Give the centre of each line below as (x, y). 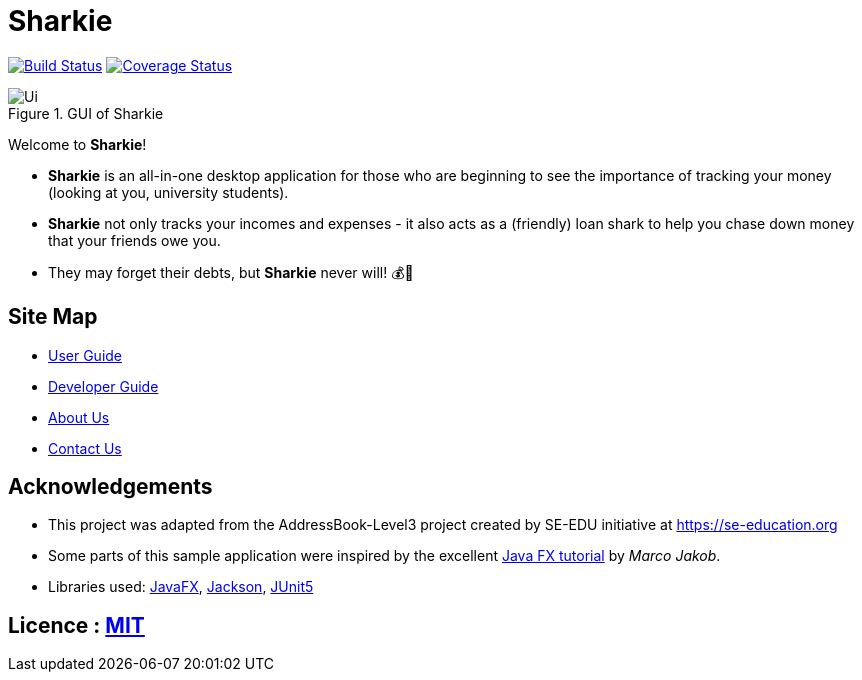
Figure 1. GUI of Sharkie (86, 113)
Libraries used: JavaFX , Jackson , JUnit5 (181, 587)
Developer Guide (103, 386)
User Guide (85, 355)
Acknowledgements (110, 487)
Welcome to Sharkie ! (77, 144)
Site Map (53, 317)
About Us (79, 417)
